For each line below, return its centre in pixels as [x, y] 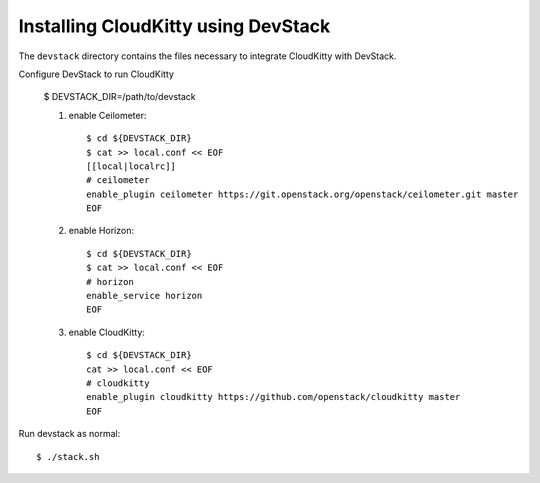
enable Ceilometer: [107, 115]
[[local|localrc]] [131, 166]
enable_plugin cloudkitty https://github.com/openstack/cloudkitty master [273, 397]
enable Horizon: [101, 231]
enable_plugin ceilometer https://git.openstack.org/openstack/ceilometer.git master [302, 194]
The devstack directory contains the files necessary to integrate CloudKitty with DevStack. [207, 56]
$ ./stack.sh [68, 456]
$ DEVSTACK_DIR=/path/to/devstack [119, 97]
